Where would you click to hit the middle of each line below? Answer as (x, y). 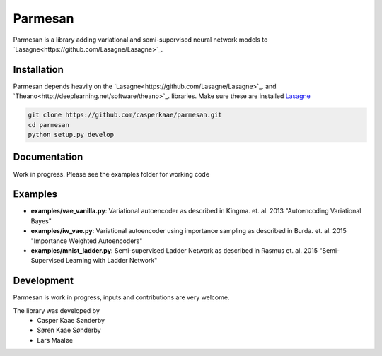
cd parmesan (49, 125)
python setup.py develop (71, 135)
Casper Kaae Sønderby (71, 321)
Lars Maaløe (55, 340)
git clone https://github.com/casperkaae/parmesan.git (125, 115)
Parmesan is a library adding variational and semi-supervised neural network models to (140, 40)
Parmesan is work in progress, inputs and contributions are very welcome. (121, 297)
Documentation (48, 157)
